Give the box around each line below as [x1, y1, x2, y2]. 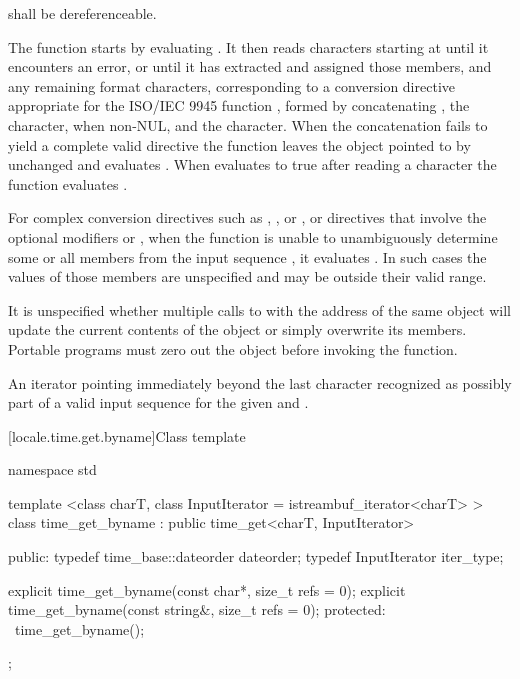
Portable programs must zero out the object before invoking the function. [8, 338, 458, 359]
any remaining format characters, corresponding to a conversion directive [8, 75, 455, 96]
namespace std [8, 459, 97, 480]
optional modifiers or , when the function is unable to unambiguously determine [8, 226, 498, 247]
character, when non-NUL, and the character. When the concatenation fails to [8, 114, 488, 135]
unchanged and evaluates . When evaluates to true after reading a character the [8, 154, 497, 175]
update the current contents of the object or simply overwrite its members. [8, 319, 467, 340]
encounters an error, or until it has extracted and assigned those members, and [8, 56, 492, 77]
